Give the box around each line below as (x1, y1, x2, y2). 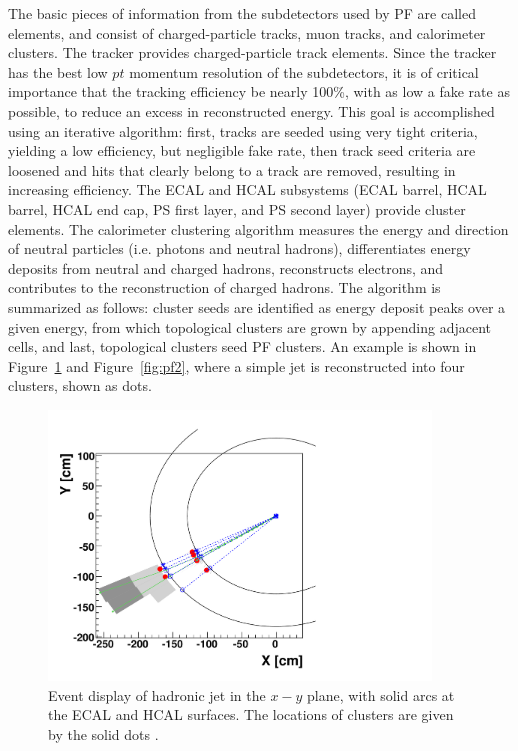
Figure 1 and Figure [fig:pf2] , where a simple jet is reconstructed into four (8, 355, 465, 376)
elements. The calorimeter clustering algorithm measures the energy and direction (8, 218, 509, 239)
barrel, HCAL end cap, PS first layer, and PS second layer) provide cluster (8, 198, 466, 219)
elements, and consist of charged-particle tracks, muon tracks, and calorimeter (8, 22, 486, 43)
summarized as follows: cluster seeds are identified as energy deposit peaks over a (8, 296, 506, 317)
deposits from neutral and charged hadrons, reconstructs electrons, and (8, 257, 444, 278)
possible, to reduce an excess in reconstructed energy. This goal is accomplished (8, 100, 495, 121)
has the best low (8, 61, 108, 82)
